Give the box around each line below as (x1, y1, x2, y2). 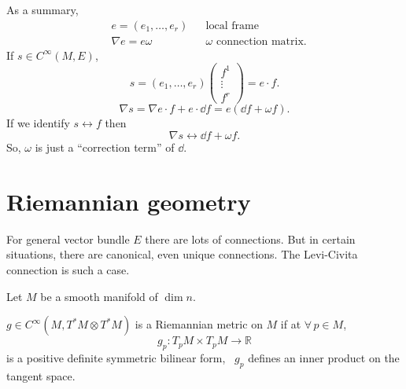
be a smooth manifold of (40, 288, 158, 304)
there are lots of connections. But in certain (145, 230, 356, 247)
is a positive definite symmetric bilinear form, (6, 349, 226, 365)
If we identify (6, 115, 70, 131)
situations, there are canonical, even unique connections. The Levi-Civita (6, 246, 358, 262)
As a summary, (6, 2, 79, 17)
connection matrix (216, 35, 304, 47)
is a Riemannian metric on (135, 316, 263, 332)
